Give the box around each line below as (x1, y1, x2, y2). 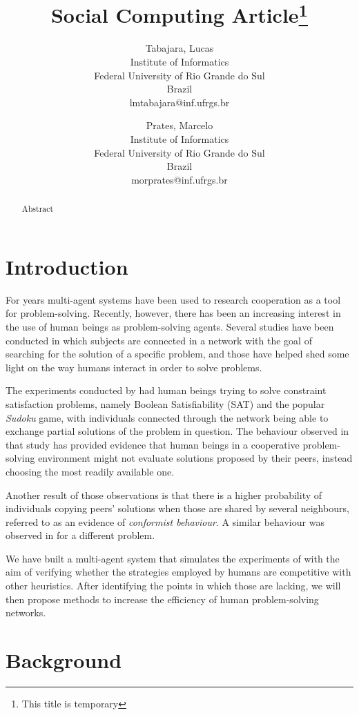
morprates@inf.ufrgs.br (131, 172, 228, 186)
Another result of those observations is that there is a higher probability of (6, 487, 322, 502)
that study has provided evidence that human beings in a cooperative (6, 437, 300, 451)
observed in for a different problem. (6, 528, 155, 542)
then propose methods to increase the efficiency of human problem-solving (6, 591, 319, 606)
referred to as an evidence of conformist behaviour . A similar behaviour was (6, 514, 324, 529)
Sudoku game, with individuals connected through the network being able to (6, 410, 329, 424)
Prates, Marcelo (146, 118, 213, 133)
